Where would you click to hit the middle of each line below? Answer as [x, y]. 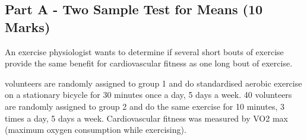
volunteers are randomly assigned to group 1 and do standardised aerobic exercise [153, 83]
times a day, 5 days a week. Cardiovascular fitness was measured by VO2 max [146, 118]
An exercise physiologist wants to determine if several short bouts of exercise [144, 51]
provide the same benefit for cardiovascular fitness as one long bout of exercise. [149, 63]
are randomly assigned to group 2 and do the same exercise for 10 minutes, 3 [145, 106]
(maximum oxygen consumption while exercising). [96, 130]
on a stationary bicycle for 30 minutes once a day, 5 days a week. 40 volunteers [148, 95]
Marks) [28, 26]
